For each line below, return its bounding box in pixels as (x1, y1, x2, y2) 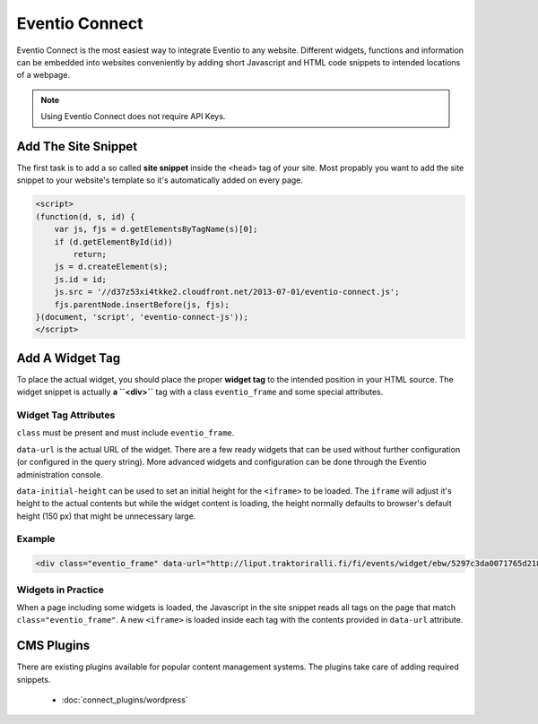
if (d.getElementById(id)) (54, 237, 174, 246)
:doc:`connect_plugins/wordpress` (61, 694, 188, 705)
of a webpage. (16, 70, 71, 81)
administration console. (16, 469, 103, 479)
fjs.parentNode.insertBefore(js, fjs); (54, 299, 230, 309)
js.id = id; (54, 274, 108, 284)
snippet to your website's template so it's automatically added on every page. (16, 175, 304, 185)
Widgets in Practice (16, 583, 105, 596)
